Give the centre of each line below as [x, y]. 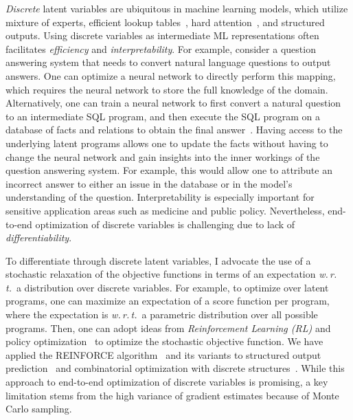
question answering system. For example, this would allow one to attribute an [169, 170]
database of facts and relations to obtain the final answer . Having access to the [174, 130]
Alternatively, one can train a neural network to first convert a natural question [173, 103]
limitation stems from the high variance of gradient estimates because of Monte [172, 395]
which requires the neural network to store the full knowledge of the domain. [167, 89]
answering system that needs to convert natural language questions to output [168, 62]
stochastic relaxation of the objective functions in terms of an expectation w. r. [171, 274]
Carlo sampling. [39, 409]
